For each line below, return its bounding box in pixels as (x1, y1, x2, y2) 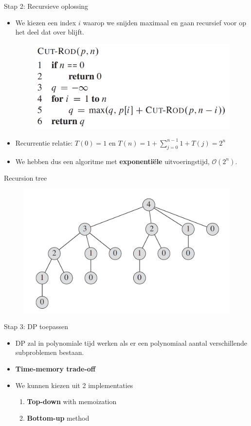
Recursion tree (4, 172, 47, 183)
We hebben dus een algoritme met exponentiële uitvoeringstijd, (15, 156, 210, 166)
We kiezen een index (15, 17, 76, 27)
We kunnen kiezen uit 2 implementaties (15, 380, 133, 390)
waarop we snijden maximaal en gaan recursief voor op (83, 17, 246, 27)
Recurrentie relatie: (15, 137, 73, 148)
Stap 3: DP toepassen (4, 321, 68, 332)
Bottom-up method (27, 412, 90, 423)
